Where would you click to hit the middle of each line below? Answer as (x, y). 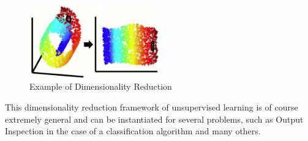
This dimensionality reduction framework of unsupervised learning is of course (152, 107)
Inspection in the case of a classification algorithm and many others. (133, 131)
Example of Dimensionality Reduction (101, 86)
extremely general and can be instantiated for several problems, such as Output (154, 119)
